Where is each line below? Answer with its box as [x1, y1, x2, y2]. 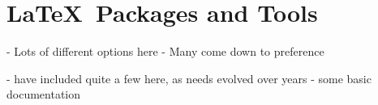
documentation [6, 86, 81, 103]
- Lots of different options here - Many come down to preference [6, 43, 324, 60]
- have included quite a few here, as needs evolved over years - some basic [6, 69, 372, 86]
